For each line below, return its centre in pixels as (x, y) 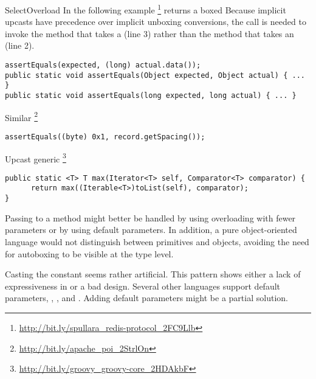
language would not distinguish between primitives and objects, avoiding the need (157, 241)
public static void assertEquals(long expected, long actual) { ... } (151, 96)
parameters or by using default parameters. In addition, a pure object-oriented (151, 230)
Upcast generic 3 (36, 158)
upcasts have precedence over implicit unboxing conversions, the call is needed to (156, 22)
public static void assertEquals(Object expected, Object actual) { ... (155, 75)
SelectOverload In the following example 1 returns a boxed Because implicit (146, 9)
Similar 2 (22, 116)
